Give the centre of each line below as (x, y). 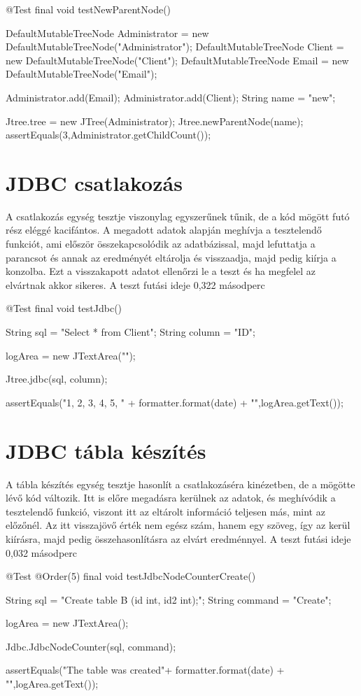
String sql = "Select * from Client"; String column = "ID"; (130, 332)
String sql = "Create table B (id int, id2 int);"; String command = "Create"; (169, 599)
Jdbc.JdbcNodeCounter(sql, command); (91, 646)
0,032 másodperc (42, 552)
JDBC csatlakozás (94, 182)
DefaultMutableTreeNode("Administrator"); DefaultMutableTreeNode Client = (175, 47)
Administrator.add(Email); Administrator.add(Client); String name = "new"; (171, 97)
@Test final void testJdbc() (64, 308)
